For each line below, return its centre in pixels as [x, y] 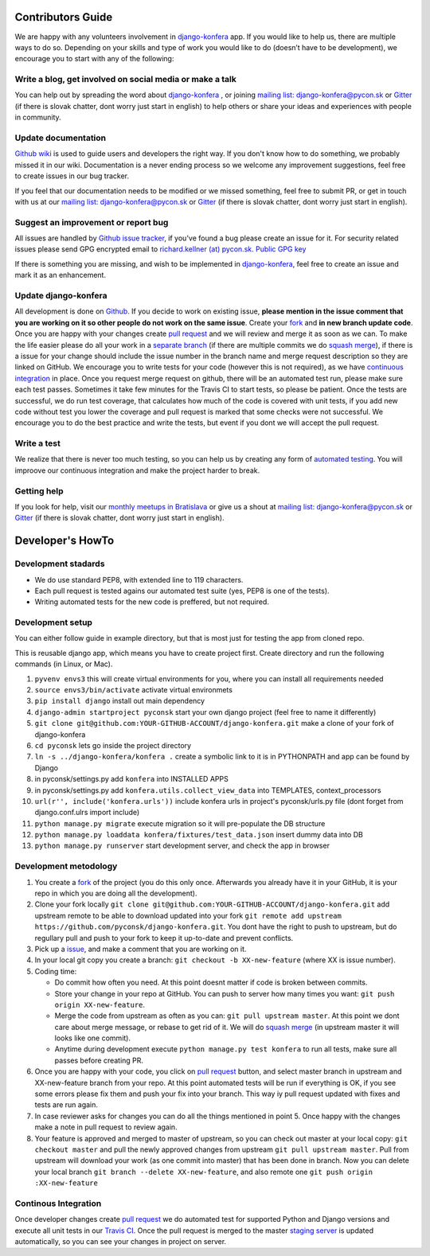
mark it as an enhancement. [61, 275]
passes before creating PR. [99, 1060]
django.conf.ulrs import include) [87, 813]
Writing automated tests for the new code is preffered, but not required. [152, 602]
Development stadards [60, 564]
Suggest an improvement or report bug [92, 222]
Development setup [54, 622]
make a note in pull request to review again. [106, 1127]
